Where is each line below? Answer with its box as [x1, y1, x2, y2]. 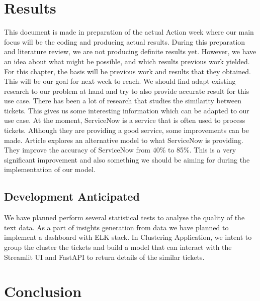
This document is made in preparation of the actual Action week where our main [4, 27, 254, 37]
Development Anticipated [4, 189, 140, 204]
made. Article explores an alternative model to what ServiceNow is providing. [4, 134, 243, 145]
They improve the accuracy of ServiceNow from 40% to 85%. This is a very [4, 144, 236, 155]
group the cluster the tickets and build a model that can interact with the [4, 242, 232, 252]
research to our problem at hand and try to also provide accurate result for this [4, 85, 249, 96]
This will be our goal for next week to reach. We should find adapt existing [4, 76, 236, 86]
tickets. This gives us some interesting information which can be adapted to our [4, 105, 249, 115]
